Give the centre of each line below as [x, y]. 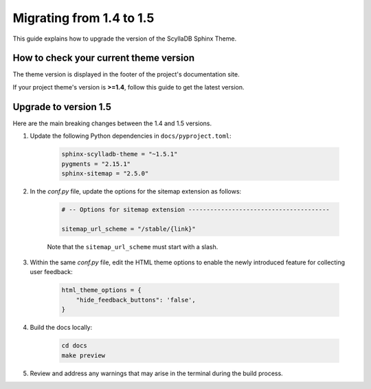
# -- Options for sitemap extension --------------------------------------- [195, 209]
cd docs [74, 346]
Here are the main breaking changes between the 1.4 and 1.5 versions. [112, 123]
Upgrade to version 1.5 [62, 107]
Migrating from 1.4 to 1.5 [83, 18]
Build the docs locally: [61, 328]
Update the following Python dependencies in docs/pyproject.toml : [131, 136]
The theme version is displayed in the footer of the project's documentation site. [126, 74]
